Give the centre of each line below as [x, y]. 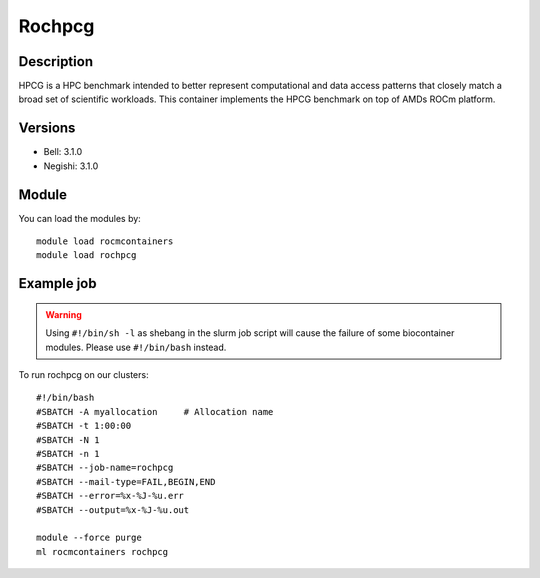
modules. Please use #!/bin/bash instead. [136, 347]
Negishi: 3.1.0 [71, 166]
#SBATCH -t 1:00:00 [84, 426]
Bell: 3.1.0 [63, 152]
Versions [47, 128]
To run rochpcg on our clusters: [83, 375]
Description [56, 61]
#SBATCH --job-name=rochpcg [105, 468]
